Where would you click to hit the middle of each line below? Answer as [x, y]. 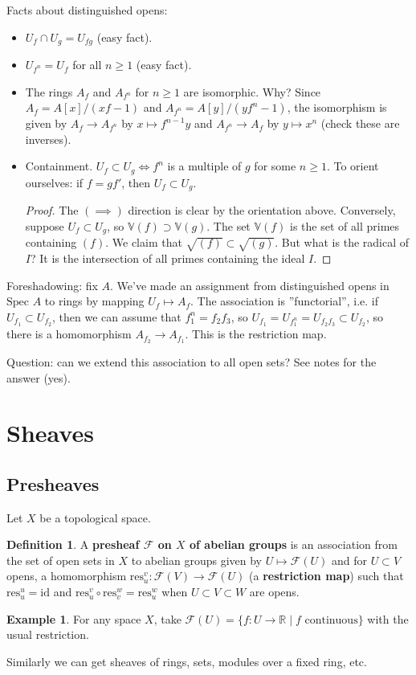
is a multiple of [204, 166]
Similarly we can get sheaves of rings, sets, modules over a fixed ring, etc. [187, 661]
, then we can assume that [117, 316]
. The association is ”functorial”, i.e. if [284, 301]
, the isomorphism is [337, 107]
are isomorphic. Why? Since [252, 91]
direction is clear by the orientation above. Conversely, [262, 210]
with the [388, 618]
